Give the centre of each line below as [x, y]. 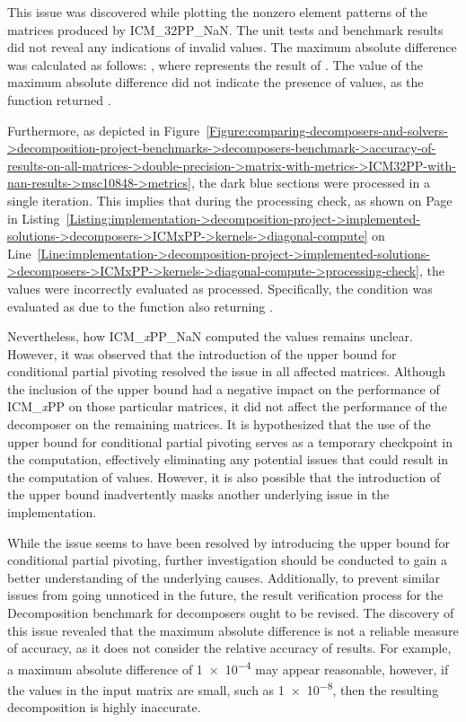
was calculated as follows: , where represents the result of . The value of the [215, 64]
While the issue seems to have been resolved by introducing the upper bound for [229, 542]
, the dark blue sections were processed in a [310, 183]
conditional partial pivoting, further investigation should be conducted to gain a [227, 560]
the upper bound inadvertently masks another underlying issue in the [198, 494]
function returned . [59, 99]
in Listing [34, 218]
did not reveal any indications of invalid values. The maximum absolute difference [232, 47]
